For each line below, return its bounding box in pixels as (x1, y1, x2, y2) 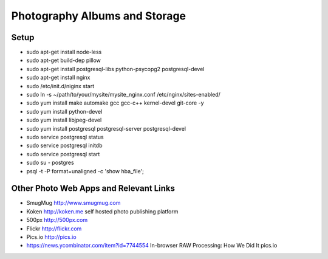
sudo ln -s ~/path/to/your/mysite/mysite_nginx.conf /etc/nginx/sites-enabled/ (26, 91, 221, 98)
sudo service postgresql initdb (26, 142, 103, 149)
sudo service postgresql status (26, 133, 104, 140)
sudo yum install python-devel (26, 108, 103, 115)
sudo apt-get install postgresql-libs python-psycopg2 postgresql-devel (26, 65, 205, 72)
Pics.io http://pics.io (26, 233, 77, 240)
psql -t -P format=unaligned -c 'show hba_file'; (26, 167, 144, 174)
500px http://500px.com (26, 216, 88, 224)
